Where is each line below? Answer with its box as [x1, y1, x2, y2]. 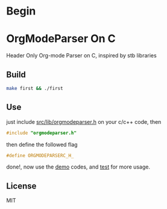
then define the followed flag [6, 141, 78, 148]
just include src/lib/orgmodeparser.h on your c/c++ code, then [6, 118, 162, 125]
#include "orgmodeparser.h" [6, 130, 77, 136]
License [6, 181, 37, 191]
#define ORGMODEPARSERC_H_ [6, 152, 74, 158]
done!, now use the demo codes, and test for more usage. [6, 163, 151, 170]
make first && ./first [6, 85, 63, 91]
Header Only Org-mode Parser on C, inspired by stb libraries [6, 52, 157, 59]
